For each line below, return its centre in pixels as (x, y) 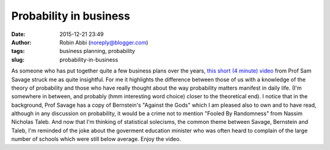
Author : (21, 42)
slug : (18, 59)
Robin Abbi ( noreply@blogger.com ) (104, 42)
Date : (18, 34)
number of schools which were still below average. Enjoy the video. (96, 139)
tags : (18, 51)
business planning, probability (97, 51)
